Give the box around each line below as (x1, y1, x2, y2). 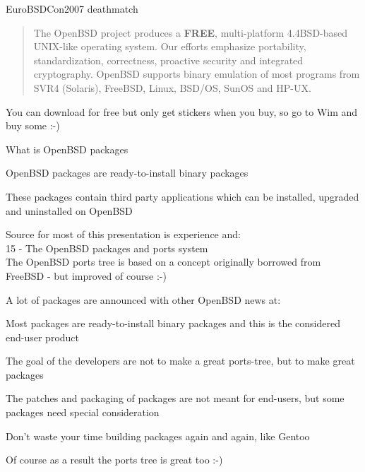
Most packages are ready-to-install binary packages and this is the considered (6, 316, 340, 331)
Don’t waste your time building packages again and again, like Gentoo (6, 428, 310, 443)
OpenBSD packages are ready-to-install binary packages (6, 165, 249, 180)
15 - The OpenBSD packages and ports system (6, 240, 208, 255)
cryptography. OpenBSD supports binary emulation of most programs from (33, 66, 360, 81)
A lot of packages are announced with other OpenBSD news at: (6, 292, 281, 307)
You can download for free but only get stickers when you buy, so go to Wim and (6, 104, 358, 119)
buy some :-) (6, 118, 60, 133)
